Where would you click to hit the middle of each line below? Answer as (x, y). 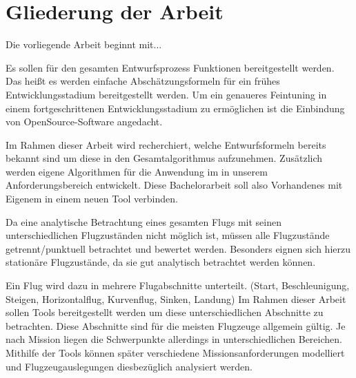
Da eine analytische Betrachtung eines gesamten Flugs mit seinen (144, 221)
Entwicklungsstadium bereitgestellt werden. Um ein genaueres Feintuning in (166, 94)
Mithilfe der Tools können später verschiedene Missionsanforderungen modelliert (175, 353)
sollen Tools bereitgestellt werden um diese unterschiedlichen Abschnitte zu (165, 312)
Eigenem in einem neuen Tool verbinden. (92, 199)
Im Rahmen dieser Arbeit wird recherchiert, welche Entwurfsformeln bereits (166, 144)
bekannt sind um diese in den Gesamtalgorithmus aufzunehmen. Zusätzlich (164, 158)
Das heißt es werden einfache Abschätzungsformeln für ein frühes (143, 81)
